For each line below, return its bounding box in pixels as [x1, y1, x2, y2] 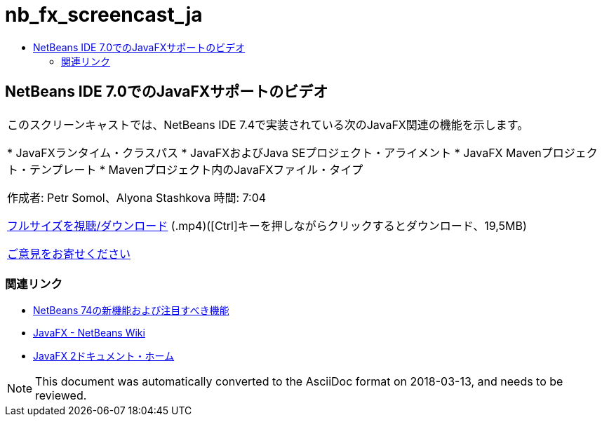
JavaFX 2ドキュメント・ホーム [33, 350, 175, 362]
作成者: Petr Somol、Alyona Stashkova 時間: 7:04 [7, 190, 267, 205]
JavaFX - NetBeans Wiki [33, 327, 145, 339]
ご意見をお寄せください [7, 246, 131, 261]
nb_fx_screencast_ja [5, 3, 203, 27]
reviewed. [35, 388, 87, 403]
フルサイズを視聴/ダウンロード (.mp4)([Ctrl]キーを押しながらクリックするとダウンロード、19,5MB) [7, 218, 527, 233]
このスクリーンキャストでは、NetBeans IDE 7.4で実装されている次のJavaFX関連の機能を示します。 [7, 117, 529, 132]
